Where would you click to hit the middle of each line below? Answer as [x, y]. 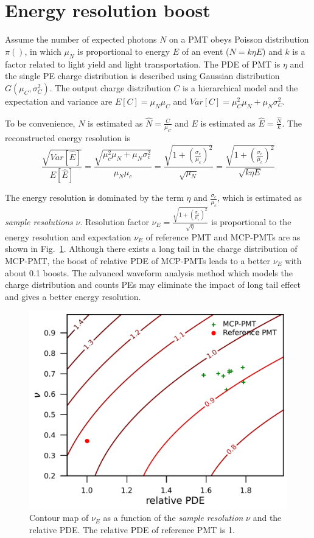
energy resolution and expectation [68, 236]
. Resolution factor [114, 221]
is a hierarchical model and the [240, 87]
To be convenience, [40, 123]
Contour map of [59, 518]
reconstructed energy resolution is [68, 138]
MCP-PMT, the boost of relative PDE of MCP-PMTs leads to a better [138, 260]
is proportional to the [251, 221]
